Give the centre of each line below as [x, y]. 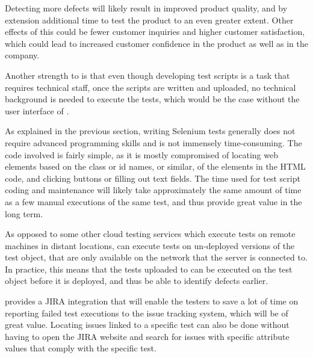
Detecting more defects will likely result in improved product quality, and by [146, 8]
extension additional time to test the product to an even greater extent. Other [149, 20]
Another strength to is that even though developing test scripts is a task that [147, 75]
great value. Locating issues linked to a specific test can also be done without [147, 325]
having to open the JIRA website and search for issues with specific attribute [147, 336]
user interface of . [37, 110]
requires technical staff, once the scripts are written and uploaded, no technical [150, 87]
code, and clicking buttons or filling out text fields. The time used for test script [153, 178]
